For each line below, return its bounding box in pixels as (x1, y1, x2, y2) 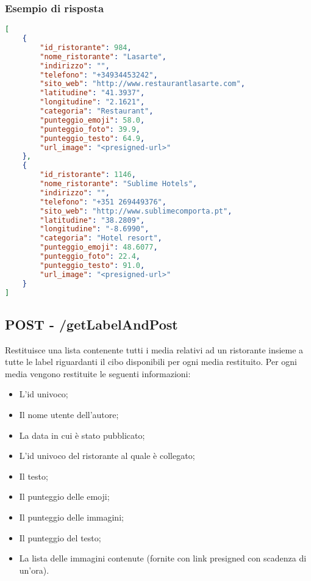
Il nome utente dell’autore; (19, 408, 119, 421)
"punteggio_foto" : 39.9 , (40, 125, 140, 134)
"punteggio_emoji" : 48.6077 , (40, 243, 158, 252)
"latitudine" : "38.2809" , (40, 215, 145, 225)
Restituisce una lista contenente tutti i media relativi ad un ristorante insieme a (5, 343, 304, 356)
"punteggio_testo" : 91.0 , (40, 261, 145, 270)
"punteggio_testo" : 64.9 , (40, 134, 145, 143)
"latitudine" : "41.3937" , (40, 88, 145, 98)
